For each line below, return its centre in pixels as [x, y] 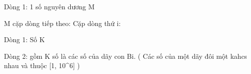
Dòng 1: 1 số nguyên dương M [49, 6]
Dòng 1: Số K [25, 39]
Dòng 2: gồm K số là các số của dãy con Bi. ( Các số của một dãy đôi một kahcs [125, 56]
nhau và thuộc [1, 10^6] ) [42, 65]
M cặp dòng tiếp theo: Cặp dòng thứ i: [62, 23]
